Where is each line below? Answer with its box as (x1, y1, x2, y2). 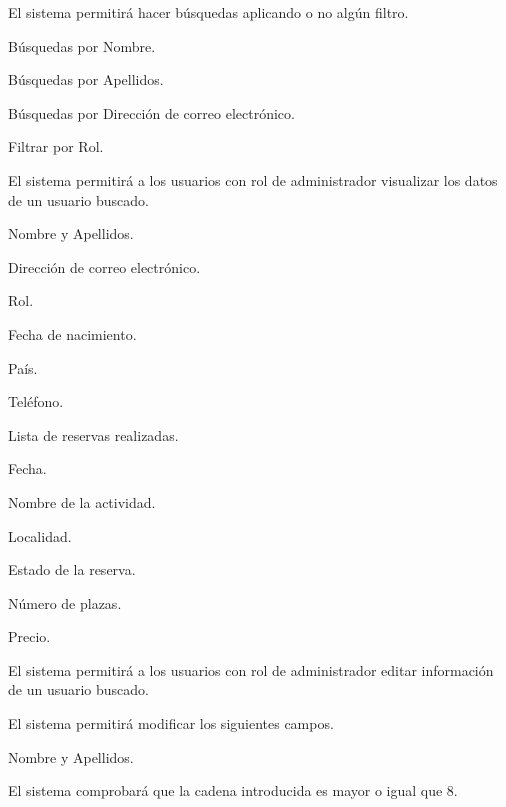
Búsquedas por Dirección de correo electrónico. (8, 102, 295, 123)
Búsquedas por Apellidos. (8, 69, 164, 90)
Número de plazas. (8, 592, 122, 613)
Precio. (8, 626, 51, 647)
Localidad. (8, 525, 72, 546)
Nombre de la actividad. (8, 491, 156, 512)
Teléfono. (8, 391, 64, 412)
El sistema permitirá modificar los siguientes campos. (8, 713, 334, 734)
